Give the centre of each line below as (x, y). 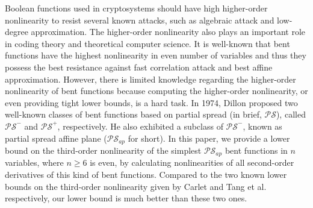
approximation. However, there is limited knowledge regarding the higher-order (150, 79)
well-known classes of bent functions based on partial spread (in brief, (133, 114)
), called (291, 114)
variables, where (34, 162)
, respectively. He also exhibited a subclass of (140, 126)
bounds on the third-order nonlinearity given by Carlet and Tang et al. (136, 186)
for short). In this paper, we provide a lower (209, 138)
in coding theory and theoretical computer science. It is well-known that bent (147, 43)
